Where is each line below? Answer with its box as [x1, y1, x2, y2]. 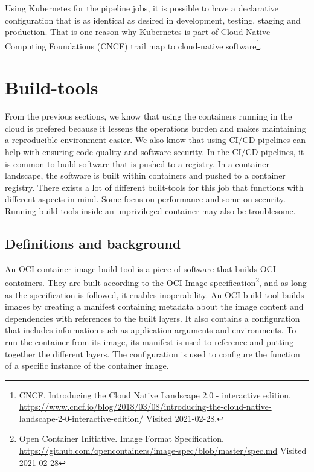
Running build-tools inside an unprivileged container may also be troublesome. [5, 204, 296, 217]
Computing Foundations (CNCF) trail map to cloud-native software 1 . [5, 37, 263, 52]
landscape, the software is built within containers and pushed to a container [5, 169, 286, 182]
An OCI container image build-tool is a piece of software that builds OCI [5, 262, 276, 275]
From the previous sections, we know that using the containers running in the [5, 110, 292, 123]
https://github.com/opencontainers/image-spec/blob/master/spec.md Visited [19, 444, 307, 457]
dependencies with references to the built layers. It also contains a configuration [5, 311, 300, 324]
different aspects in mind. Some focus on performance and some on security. [5, 193, 286, 205]
